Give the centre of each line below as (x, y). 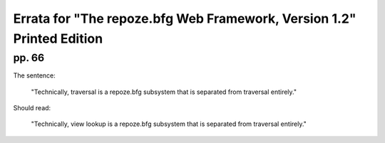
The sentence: (35, 75)
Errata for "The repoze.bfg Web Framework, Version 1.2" (185, 18)
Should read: (32, 107)
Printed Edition (58, 38)
